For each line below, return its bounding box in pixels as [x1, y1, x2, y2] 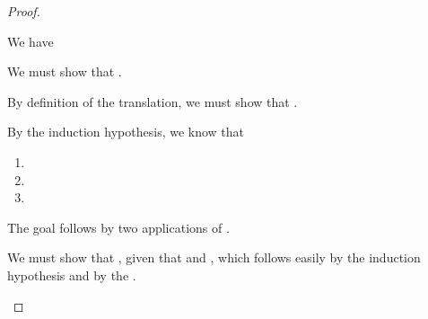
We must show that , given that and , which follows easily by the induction [7, 248, 421, 267]
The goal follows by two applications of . [7, 217, 230, 236]
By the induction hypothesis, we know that [7, 122, 245, 141]
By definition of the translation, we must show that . [7, 92, 298, 111]
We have [7, 31, 54, 50]
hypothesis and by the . [7, 265, 136, 284]
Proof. [7, 2, 40, 20]
